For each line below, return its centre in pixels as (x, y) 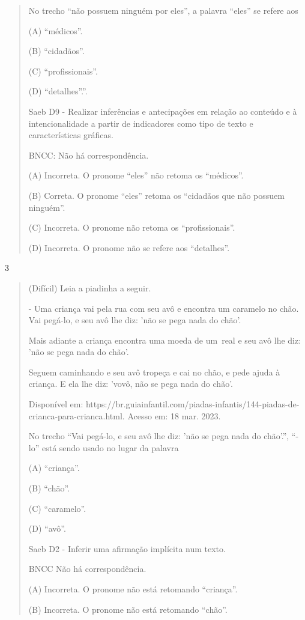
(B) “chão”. (49, 488)
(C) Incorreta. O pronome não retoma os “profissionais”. (132, 227)
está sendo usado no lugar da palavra (110, 447)
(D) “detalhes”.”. (58, 91)
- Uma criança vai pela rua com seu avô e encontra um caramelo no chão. (164, 308)
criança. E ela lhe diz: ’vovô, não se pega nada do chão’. (131, 384)
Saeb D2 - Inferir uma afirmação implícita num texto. (127, 548)
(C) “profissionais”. (63, 71)
